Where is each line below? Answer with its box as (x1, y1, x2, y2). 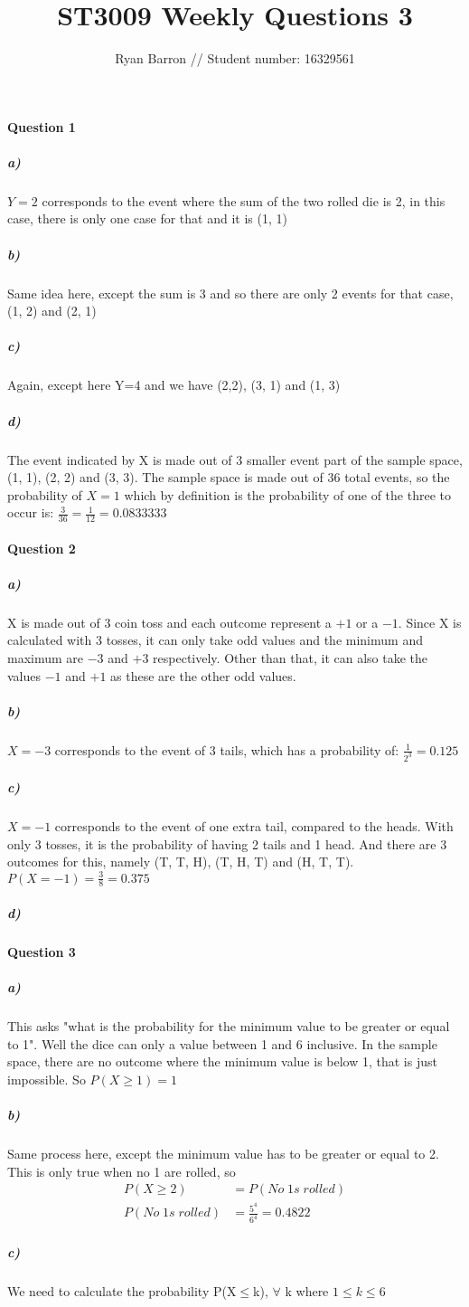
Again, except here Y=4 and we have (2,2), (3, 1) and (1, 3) (7, 375, 341, 394)
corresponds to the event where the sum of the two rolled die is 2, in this (42, 191, 446, 210)
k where (285, 1281, 329, 1300)
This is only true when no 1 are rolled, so (7, 1161, 236, 1180)
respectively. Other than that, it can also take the (153, 649, 428, 668)
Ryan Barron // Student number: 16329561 (115, 49, 355, 68)
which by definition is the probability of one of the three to (124, 485, 451, 504)
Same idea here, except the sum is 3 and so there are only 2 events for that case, (7, 283, 454, 302)
